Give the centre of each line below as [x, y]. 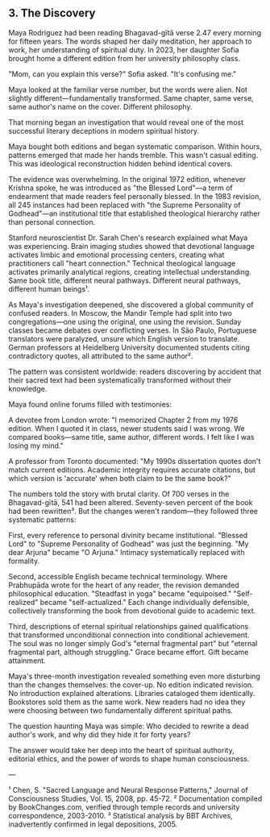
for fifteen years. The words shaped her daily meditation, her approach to [130, 41]
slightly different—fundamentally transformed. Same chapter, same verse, [131, 98]
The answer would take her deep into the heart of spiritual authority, [122, 750]
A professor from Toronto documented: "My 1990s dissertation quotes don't [135, 461]
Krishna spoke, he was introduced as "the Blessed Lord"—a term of [120, 188]
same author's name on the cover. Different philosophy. [100, 106]
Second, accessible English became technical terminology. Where [118, 576]
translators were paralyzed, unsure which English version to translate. [124, 338]
